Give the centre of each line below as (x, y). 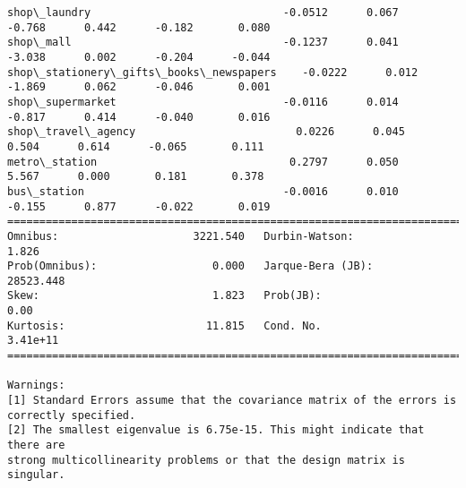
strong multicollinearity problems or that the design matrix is (206, 460)
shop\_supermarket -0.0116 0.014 (203, 102)
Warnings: (36, 385)
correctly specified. (72, 415)
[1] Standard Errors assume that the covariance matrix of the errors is (232, 401)
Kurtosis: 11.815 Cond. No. (164, 325)
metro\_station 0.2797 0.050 (203, 162)
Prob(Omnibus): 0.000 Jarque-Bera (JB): (190, 266)
